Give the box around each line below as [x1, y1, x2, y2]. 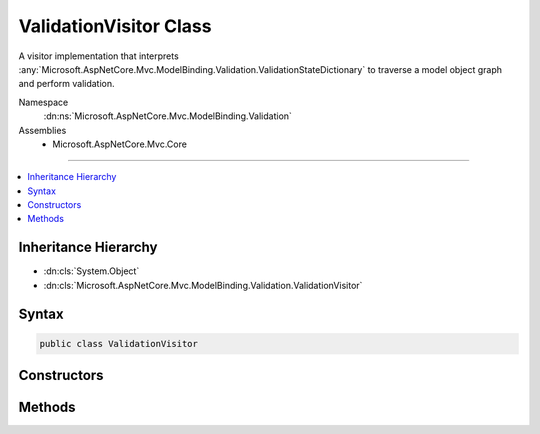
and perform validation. [18, 78, 115, 90]
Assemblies [18, 124, 67, 136]
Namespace [18, 96, 69, 108]
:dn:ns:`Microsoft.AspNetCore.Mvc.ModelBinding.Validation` [43, 110, 292, 122]
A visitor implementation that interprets [18, 50, 179, 62]
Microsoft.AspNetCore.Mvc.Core [52, 138, 187, 150]
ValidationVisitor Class [18, 15, 212, 37]
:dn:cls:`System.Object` [43, 265, 140, 277]
